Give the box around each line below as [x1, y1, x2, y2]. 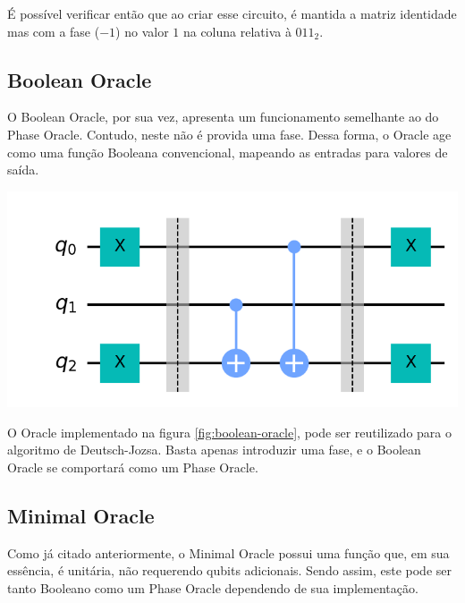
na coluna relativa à [182, 21, 292, 40]
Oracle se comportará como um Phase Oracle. [7, 457, 258, 476]
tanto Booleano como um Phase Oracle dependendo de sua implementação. [7, 578, 418, 597]
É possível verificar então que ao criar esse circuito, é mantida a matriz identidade [7, 4, 457, 22]
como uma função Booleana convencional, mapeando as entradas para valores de [7, 142, 448, 161]
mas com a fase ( [7, 21, 100, 40]
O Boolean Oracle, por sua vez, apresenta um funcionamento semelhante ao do [7, 107, 439, 126]
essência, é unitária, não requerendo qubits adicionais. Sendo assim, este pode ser [7, 561, 452, 580]
